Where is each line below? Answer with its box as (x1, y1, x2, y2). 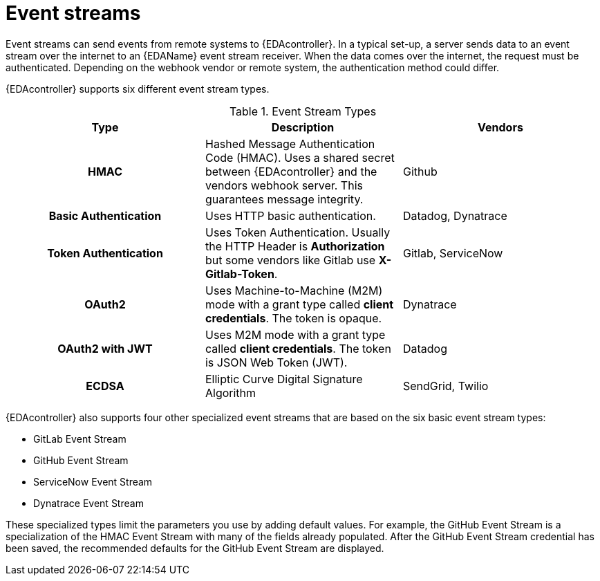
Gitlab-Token (205, 266, 274, 281)
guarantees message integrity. (205, 192, 364, 206)
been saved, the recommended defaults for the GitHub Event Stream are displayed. (6, 542, 384, 554)
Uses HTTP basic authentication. (205, 208, 376, 223)
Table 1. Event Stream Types (229, 104, 377, 118)
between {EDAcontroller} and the (205, 164, 377, 178)
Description (271, 120, 335, 134)
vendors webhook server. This (205, 178, 363, 192)
